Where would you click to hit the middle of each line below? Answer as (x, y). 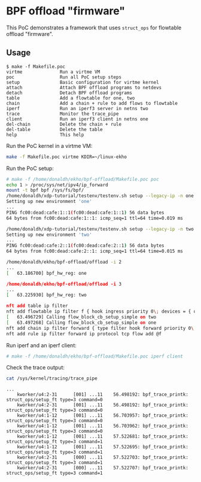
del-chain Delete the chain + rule (64, 124)
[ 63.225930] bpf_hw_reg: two (46, 295)
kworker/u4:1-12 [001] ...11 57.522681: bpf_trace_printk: (103, 436)
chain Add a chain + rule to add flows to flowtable (92, 103)
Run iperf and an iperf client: (41, 345)
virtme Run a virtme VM (53, 72)
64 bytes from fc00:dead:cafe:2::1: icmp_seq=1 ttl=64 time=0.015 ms (95, 251)
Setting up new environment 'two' (49, 235)
